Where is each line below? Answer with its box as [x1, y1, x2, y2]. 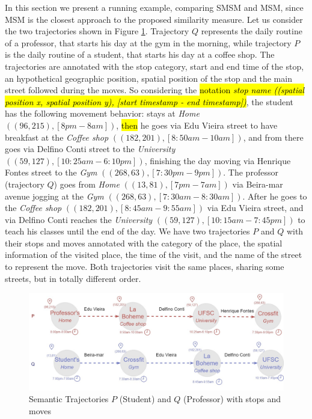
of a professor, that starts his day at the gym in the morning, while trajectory [5, 36, 292, 49]
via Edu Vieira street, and [207, 201, 304, 214]
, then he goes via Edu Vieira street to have [116, 118, 278, 131]
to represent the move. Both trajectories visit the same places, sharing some [5, 260, 284, 273]
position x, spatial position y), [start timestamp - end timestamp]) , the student [5, 95, 293, 108]
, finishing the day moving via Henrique [144, 154, 291, 167]
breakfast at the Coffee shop [5, 130, 109, 143]
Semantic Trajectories [29, 393, 109, 405]
